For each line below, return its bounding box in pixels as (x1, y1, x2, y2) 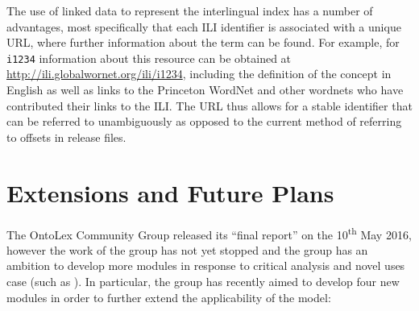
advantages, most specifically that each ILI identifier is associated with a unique (6, 18, 401, 35)
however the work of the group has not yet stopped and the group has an (6, 241, 368, 258)
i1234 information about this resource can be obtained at (6, 49, 292, 66)
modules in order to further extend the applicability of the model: (6, 288, 331, 305)
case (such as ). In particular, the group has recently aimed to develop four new (6, 272, 400, 289)
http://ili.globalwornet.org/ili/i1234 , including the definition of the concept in (6, 65, 392, 82)
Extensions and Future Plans (6, 176, 334, 209)
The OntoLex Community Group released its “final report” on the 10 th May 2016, (6, 223, 412, 243)
